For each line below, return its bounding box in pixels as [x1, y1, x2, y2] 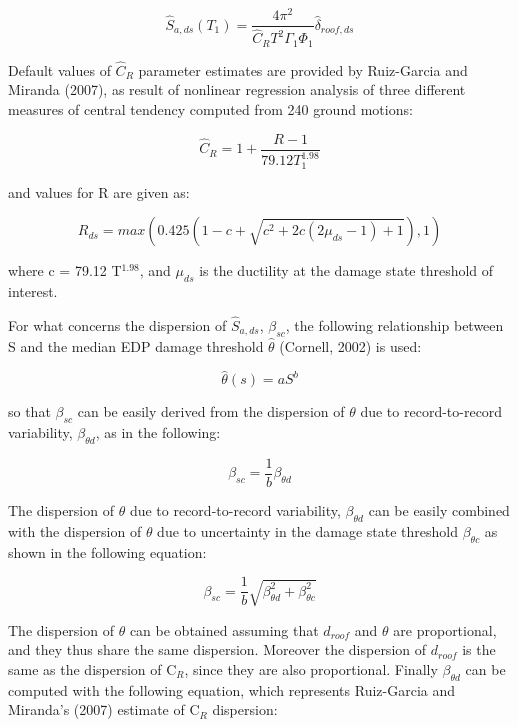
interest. [8, 280, 58, 301]
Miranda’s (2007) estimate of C [8, 699, 200, 720]
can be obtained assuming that [129, 619, 319, 640]
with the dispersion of [8, 520, 142, 541]
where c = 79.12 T [8, 260, 122, 281]
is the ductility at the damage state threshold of [199, 260, 494, 281]
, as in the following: [95, 422, 221, 443]
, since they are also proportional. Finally [184, 658, 438, 679]
